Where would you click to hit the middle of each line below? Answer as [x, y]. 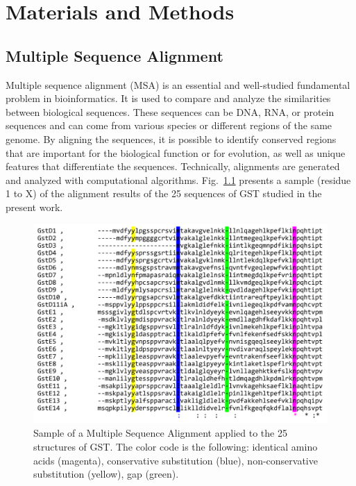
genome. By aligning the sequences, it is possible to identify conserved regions [171, 139]
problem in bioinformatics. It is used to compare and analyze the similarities [168, 98]
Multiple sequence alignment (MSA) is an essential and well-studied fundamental [178, 84]
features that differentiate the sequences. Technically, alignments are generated [173, 166]
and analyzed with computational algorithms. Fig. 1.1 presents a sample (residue [178, 179]
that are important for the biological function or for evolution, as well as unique [176, 152]
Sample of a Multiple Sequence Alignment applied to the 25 [160, 433]
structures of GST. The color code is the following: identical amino [176, 447]
